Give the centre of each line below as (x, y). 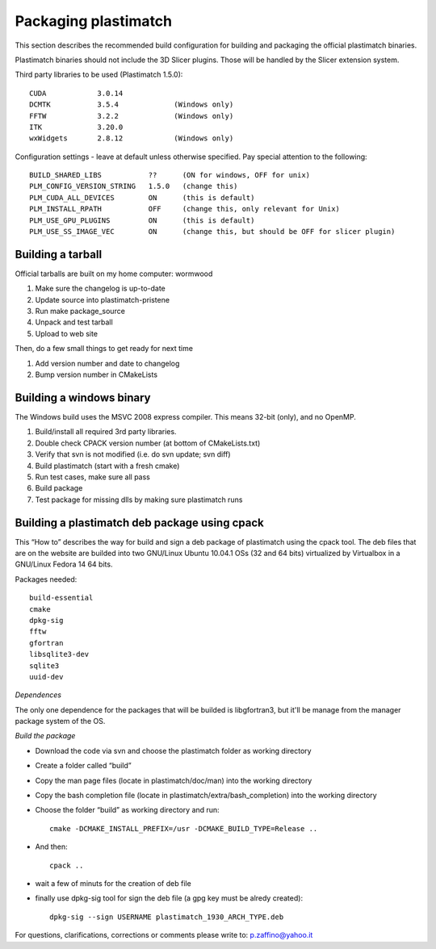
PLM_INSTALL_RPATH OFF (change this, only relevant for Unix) (185, 209)
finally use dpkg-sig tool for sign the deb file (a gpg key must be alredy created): (169, 898)
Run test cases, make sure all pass (93, 477)
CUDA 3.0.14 (76, 93)
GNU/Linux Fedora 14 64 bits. (64, 564)
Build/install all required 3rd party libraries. (106, 432)
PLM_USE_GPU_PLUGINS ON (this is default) (142, 220)
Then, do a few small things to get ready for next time (104, 349)
